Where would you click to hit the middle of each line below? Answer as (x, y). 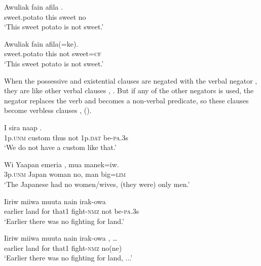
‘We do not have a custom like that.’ (60, 147)
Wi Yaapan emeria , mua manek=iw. (62, 164)
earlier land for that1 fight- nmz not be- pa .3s (72, 211)
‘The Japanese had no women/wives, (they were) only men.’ (97, 184)
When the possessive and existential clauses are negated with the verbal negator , (131, 80)
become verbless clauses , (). (48, 110)
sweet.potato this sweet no (45, 16)
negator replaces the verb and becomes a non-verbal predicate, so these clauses (126, 100)
